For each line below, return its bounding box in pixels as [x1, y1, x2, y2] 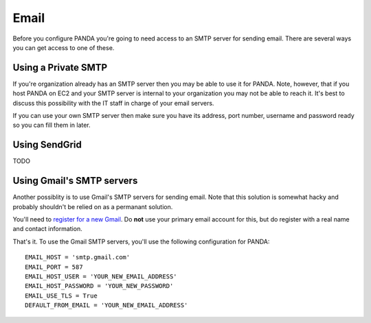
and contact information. [12, 225, 82, 233]
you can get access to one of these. [12, 43, 115, 51]
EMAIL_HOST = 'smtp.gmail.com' [25, 254, 131, 261]
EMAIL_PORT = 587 [25, 263, 83, 271]
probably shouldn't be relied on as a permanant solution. [12, 202, 173, 211]
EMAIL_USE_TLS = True [25, 291, 98, 300]
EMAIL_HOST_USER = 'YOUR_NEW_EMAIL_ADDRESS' [25, 272, 178, 280]
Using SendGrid [12, 139, 82, 151]
